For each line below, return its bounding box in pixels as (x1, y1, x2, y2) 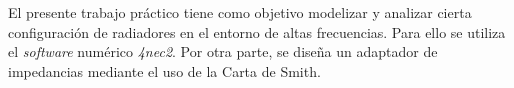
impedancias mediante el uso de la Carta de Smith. (8, 60, 321, 81)
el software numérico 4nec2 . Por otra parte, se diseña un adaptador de (8, 41, 438, 62)
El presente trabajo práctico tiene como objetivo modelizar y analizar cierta (8, 2, 472, 22)
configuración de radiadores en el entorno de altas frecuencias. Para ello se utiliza (8, 21, 506, 42)
